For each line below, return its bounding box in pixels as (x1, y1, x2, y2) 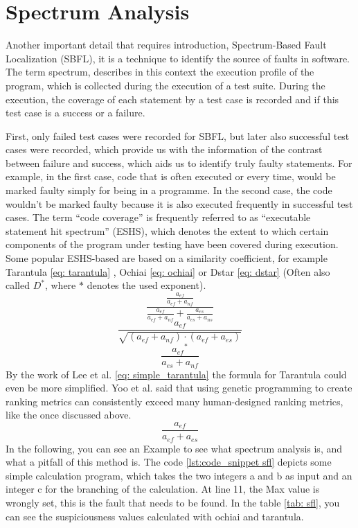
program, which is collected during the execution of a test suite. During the (6, 78, 325, 92)
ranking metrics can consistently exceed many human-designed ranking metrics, (6, 394, 343, 408)
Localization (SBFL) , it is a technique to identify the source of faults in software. (6, 51, 350, 65)
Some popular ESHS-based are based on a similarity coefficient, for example (6, 251, 328, 265)
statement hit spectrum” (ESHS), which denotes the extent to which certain (6, 223, 329, 238)
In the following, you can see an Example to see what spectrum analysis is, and (6, 441, 343, 455)
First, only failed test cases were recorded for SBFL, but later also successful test (6, 128, 350, 143)
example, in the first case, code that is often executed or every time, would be (6, 169, 336, 184)
